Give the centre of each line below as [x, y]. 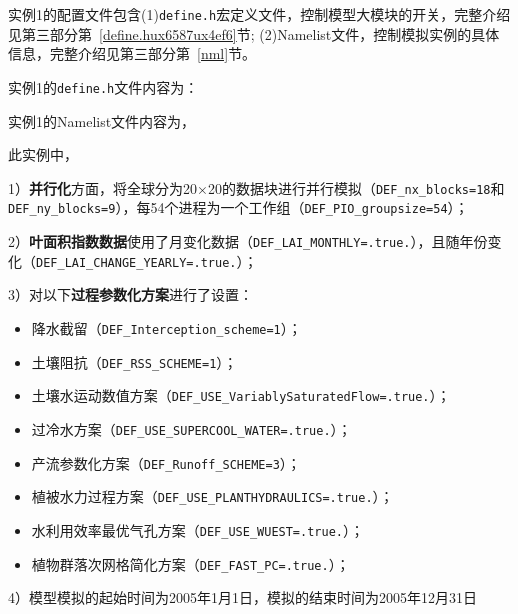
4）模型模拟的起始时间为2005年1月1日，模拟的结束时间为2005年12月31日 [242, 597]
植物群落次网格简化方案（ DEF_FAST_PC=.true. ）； [190, 563]
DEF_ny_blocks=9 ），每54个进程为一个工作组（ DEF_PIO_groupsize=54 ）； [238, 207]
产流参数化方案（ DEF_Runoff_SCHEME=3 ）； [166, 462]
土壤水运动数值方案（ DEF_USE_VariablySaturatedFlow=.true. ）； [241, 395]
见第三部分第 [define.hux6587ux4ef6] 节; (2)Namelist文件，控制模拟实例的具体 [254, 33]
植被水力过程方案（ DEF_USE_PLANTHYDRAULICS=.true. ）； [212, 496]
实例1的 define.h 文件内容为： [103, 86]
